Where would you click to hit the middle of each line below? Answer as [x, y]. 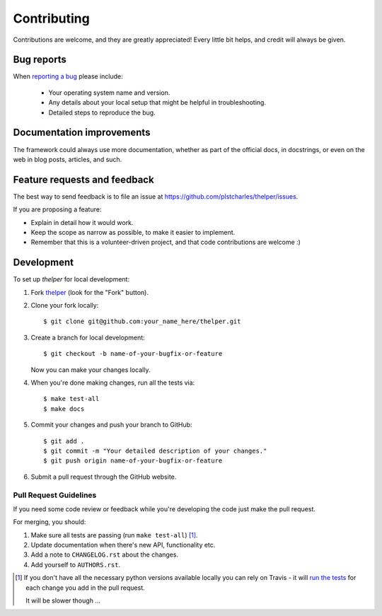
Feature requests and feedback [84, 179]
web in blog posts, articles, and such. [68, 159]
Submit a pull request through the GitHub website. [104, 477]
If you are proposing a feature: [57, 209]
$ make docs [64, 409]
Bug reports [40, 60]
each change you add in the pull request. [85, 588]
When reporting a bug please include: [68, 76]
